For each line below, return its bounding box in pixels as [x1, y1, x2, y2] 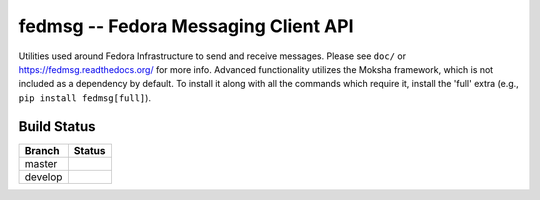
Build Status [18, 118, 96, 135]
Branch [24, 143, 60, 157]
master [24, 156, 58, 170]
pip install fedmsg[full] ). [18, 91, 152, 104]
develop [24, 170, 63, 184]
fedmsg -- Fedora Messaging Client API [18, 15, 354, 37]
